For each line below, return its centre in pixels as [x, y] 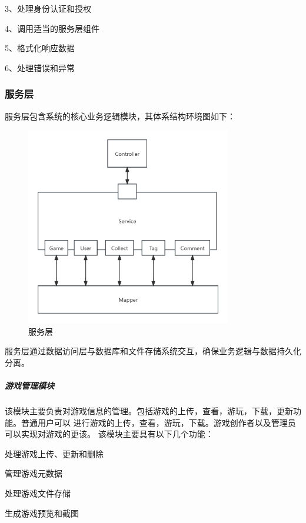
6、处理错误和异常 [40, 67]
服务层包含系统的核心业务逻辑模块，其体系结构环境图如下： [120, 116]
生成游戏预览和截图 [42, 513]
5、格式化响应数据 [40, 48]
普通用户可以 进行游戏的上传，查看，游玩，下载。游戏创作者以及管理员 [158, 422]
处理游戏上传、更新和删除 [54, 453]
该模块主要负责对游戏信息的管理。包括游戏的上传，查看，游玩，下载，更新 [149, 411]
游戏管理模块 [29, 386]
